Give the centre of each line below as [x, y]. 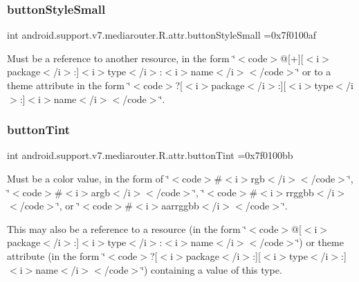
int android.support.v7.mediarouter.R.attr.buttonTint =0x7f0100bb [150, 155]
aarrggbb [180, 206]
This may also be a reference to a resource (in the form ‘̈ [127, 228]
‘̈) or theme [320, 242]
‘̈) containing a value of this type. [212, 269]
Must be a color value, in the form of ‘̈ [88, 178]
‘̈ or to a [314, 72]
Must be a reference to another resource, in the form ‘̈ [121, 58]
